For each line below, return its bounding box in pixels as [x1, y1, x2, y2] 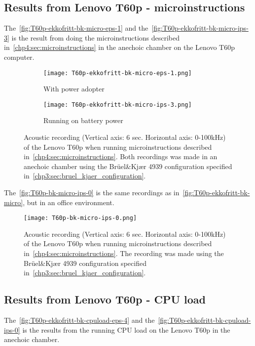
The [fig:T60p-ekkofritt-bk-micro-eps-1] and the [4, 23, 148, 33]
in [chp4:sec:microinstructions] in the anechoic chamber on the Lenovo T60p [4, 42, 235, 52]
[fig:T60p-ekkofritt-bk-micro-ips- [151, 23, 249, 33]
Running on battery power [43, 115, 123, 126]
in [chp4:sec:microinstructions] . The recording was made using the [24, 248, 224, 259]
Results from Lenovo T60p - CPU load [4, 292, 206, 307]
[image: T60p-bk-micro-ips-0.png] [24, 215, 137, 222]
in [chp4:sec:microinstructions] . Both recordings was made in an [24, 151, 218, 162]
